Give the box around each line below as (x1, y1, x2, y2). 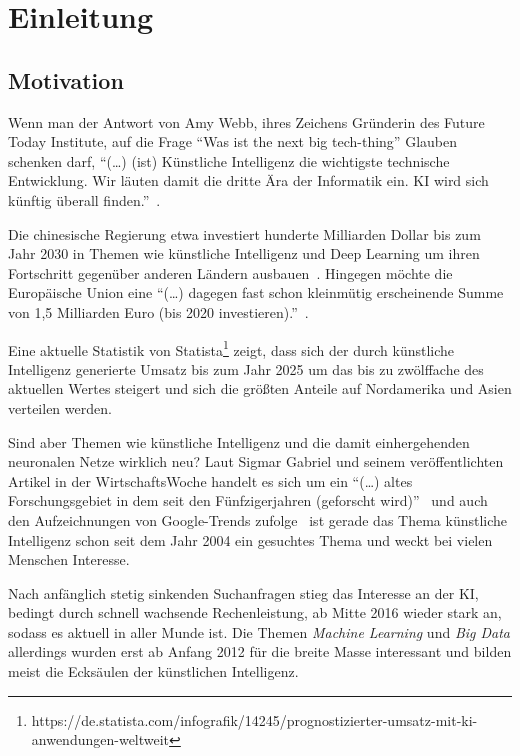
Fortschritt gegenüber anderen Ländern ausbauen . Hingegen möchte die (8, 262, 453, 283)
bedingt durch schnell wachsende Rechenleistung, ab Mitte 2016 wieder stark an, (8, 602, 502, 623)
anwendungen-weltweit (31, 729, 170, 750)
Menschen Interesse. (8, 549, 130, 570)
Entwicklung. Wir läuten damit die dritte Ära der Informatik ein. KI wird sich (8, 170, 489, 191)
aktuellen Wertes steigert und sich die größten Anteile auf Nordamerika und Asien (8, 378, 512, 399)
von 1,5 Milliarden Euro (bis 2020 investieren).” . (8, 301, 309, 322)
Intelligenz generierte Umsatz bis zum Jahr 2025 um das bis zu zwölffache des (8, 358, 484, 379)
